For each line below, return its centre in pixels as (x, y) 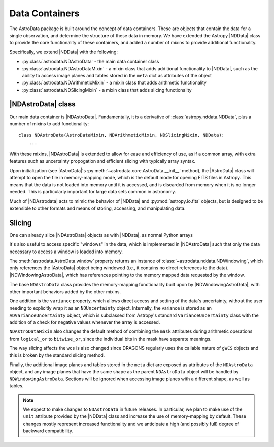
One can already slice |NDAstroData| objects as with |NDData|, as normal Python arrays (101, 235)
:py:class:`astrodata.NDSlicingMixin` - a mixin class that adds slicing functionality (107, 90)
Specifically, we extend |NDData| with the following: (64, 52)
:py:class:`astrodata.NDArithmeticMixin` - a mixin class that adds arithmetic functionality (114, 83)
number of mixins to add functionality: (49, 123)
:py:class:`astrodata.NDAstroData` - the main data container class (91, 62)
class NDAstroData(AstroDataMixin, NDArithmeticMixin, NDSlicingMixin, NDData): (122, 135)
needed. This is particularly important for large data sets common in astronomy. (93, 192)
